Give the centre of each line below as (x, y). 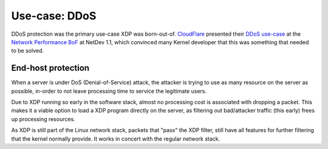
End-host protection (50, 68)
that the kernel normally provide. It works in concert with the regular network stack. (116, 139)
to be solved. (28, 51)
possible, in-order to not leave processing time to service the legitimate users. (109, 91)
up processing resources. (43, 119)
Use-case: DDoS (54, 16)
